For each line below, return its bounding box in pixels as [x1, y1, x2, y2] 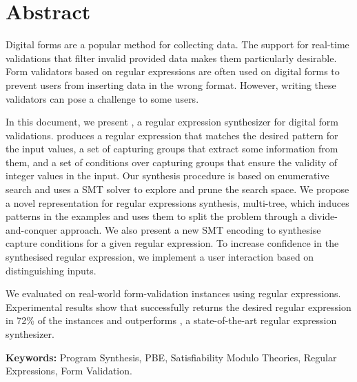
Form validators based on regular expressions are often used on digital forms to [6, 64, 340, 79]
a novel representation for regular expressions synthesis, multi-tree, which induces [6, 195, 349, 210]
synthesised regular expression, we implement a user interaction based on [6, 250, 314, 264]
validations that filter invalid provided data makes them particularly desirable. [6, 50, 337, 65]
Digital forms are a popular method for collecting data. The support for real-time [6, 37, 349, 52]
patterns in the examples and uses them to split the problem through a [6, 209, 306, 223]
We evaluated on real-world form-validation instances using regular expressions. [6, 286, 341, 301]
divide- [309, 209, 338, 223]
